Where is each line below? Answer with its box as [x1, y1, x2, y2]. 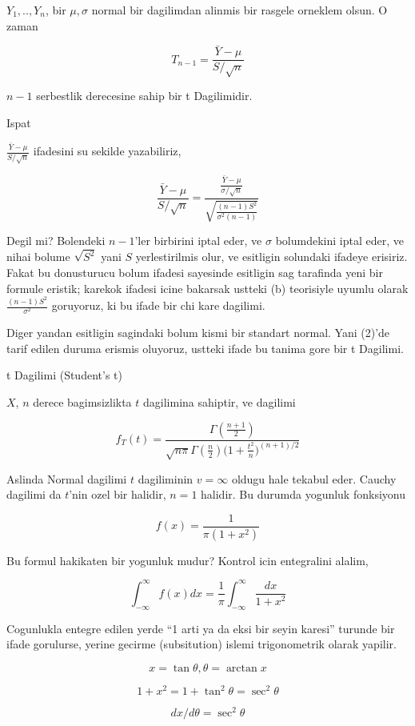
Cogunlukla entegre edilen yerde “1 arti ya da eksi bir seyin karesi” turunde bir [6, 620, 395, 636]
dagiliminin [138, 470, 194, 487]
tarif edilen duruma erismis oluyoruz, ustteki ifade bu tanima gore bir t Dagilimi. [6, 339, 404, 356]
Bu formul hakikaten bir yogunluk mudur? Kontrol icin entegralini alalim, [6, 552, 369, 568]
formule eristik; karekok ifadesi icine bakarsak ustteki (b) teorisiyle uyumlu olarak [6, 279, 409, 296]
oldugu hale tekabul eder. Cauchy [231, 470, 397, 487]
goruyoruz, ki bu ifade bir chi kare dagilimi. [51, 297, 265, 314]
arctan [225, 662, 257, 674]
